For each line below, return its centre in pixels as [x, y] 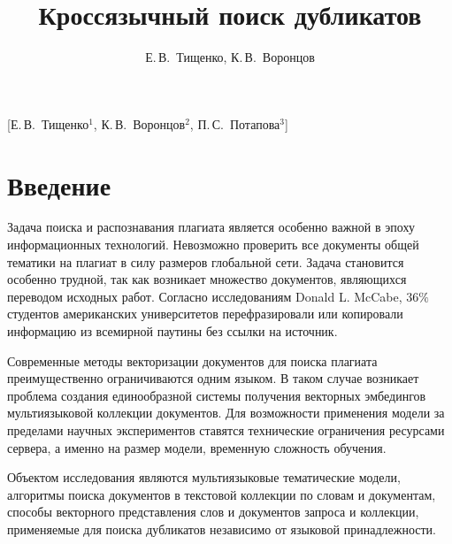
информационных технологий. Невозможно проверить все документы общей [213, 245]
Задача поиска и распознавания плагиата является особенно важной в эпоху [211, 227]
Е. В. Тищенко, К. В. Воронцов [230, 57]
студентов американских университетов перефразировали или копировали [205, 314]
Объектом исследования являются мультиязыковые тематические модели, [204, 477]
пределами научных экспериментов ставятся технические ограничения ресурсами [226, 429]
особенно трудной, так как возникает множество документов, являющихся [207, 279]
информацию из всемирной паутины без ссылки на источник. [172, 331]
